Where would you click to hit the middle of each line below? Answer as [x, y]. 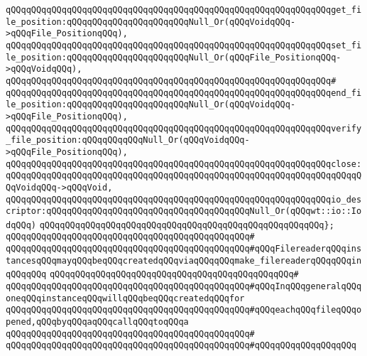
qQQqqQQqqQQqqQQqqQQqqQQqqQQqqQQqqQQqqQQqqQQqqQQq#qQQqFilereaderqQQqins [184, 249]
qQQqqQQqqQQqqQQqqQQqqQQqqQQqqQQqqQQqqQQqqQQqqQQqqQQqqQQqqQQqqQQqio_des [184, 199]
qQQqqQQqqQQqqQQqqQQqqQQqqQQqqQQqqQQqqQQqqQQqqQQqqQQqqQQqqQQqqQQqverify [184, 128]
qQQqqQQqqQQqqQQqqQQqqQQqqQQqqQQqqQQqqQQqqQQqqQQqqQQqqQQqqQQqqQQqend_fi [184, 93]
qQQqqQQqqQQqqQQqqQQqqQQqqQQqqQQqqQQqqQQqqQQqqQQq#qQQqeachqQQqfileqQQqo [184, 310]
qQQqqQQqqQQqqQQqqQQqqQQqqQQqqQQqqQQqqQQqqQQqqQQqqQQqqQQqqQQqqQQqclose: [184, 164]
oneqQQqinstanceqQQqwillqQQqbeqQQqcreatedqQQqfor [125, 298]
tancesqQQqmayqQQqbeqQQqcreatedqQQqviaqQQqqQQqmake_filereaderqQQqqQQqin [184, 260]
